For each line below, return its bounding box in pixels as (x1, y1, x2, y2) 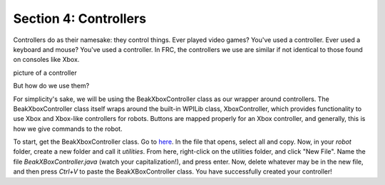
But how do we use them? (13, 82, 90, 90)
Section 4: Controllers (13, 11, 146, 26)
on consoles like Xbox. (13, 55, 80, 64)
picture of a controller (13, 68, 78, 77)
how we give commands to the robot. (13, 125, 123, 133)
